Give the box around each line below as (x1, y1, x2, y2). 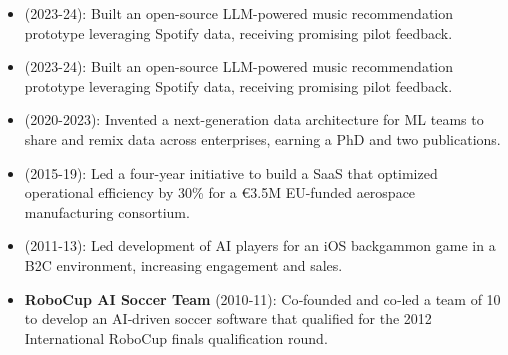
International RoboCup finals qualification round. (24, 327, 328, 348)
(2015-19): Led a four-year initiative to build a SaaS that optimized (24, 162, 438, 183)
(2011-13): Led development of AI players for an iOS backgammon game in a (24, 235, 496, 256)
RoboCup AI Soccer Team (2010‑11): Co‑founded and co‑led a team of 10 (24, 288, 501, 309)
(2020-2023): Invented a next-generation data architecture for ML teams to (24, 109, 484, 130)
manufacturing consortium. (24, 201, 190, 222)
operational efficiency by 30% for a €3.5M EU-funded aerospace (24, 182, 416, 203)
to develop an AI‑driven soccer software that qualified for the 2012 (24, 308, 432, 329)
